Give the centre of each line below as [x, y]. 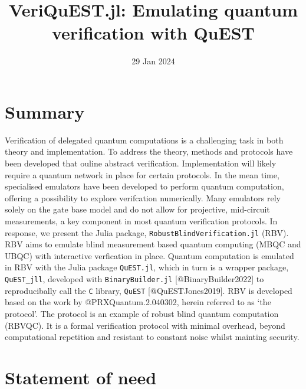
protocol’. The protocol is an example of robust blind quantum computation [142, 313]
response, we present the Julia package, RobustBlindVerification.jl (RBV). [147, 232]
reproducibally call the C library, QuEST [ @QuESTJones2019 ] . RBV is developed [149, 290]
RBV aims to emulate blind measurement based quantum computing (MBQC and [153, 244]
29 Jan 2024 [153, 61]
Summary [45, 111]
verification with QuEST [153, 33]
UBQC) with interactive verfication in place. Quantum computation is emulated [149, 255]
